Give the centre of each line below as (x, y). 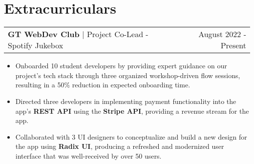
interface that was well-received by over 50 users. (88, 155)
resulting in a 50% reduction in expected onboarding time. (103, 85)
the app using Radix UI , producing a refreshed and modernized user (120, 146)
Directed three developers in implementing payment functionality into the (126, 101)
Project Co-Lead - (117, 34)
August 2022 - (222, 34)
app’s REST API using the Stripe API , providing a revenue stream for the (132, 111)
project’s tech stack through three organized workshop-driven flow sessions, (128, 75)
